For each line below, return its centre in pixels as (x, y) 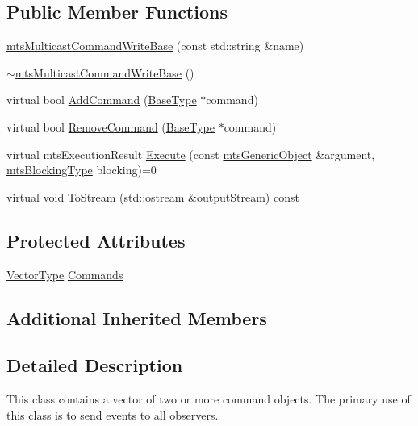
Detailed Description (95, 365)
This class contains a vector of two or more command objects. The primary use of (209, 399)
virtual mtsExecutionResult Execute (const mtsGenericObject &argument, (191, 154)
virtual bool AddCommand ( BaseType (102, 100)
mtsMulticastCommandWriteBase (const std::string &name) (155, 46)
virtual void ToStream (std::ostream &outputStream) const (153, 196)
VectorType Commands (65, 274)
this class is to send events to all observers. (113, 414)
